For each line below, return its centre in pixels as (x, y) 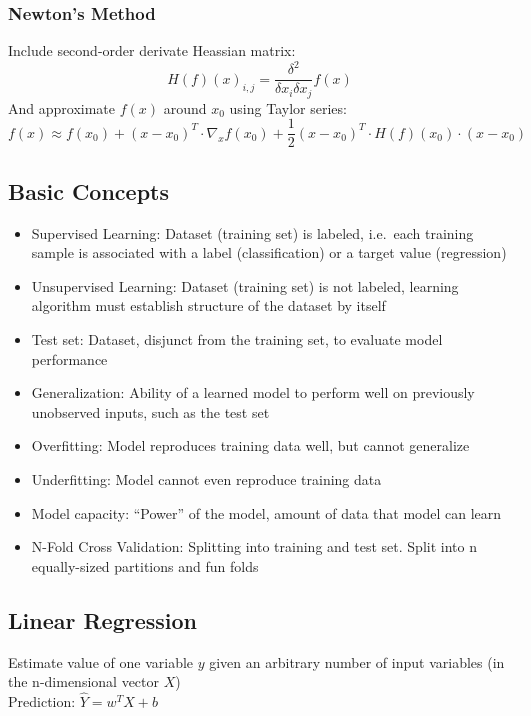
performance (69, 358)
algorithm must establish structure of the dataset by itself (208, 305)
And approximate (62, 107)
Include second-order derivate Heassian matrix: (152, 50)
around (185, 107)
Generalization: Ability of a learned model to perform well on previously (253, 392)
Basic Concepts (89, 190)
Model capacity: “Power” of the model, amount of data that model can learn (266, 512)
